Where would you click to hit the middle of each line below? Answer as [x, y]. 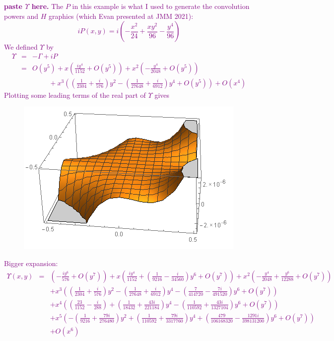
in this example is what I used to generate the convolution [161, 6]
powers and [21, 16]
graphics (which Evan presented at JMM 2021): [121, 16]
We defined [21, 47]
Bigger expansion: [31, 263]
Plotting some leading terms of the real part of [75, 95]
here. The [47, 6]
